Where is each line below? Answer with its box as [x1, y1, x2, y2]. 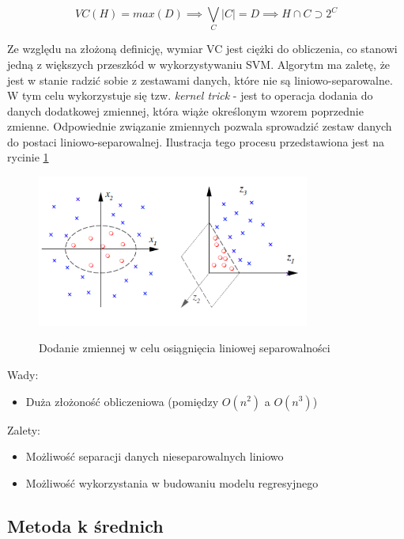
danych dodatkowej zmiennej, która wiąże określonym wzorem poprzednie [7, 102, 364, 119]
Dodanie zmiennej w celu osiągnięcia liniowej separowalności [39, 340, 330, 356]
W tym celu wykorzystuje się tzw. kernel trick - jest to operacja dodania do [7, 87, 373, 104]
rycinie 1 [7, 149, 49, 165]
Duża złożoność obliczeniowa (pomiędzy [25, 393, 219, 409]
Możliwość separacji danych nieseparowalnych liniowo [25, 448, 284, 465]
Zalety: [7, 421, 40, 438]
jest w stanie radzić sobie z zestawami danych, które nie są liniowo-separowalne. [7, 71, 393, 88]
